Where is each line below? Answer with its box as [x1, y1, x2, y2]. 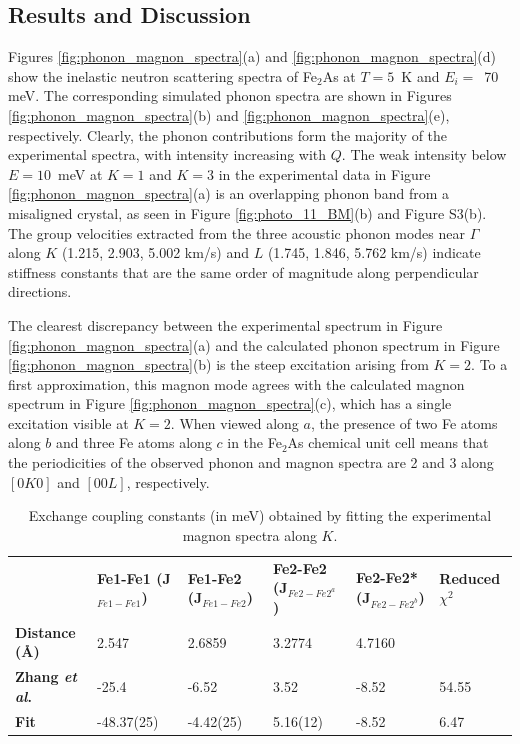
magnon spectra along [182, 524, 317, 545]
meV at [57, 163, 103, 184]
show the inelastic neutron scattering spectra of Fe [8, 65, 317, 86]
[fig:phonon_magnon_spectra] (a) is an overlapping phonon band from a [8, 183, 449, 204]
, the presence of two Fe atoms [310, 412, 498, 433]
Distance [15, 621, 76, 642]
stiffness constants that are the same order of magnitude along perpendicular [8, 261, 479, 282]
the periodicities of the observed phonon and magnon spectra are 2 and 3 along [8, 452, 494, 473]
